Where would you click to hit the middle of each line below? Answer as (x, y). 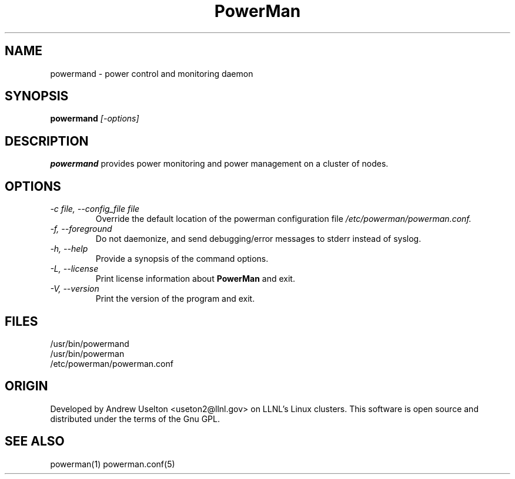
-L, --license (74, 269)
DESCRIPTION (47, 141)
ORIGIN (26, 386)
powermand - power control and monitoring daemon (152, 73)
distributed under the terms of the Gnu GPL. (135, 419)
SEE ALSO (35, 441)
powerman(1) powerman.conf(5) (113, 464)
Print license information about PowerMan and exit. (195, 279)
